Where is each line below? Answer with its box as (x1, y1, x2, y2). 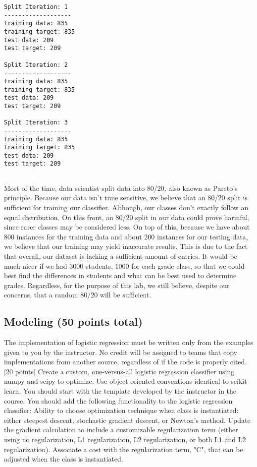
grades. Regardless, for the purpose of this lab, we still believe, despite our (4, 280, 230, 290)
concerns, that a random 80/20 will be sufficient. (4, 290, 152, 300)
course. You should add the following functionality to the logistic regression (4, 395, 233, 406)
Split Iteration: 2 (4, 61, 68, 68)
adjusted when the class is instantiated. (4, 454, 123, 464)
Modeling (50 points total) (4, 314, 143, 329)
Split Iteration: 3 (4, 119, 68, 126)
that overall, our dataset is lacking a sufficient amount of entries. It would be (4, 250, 237, 261)
